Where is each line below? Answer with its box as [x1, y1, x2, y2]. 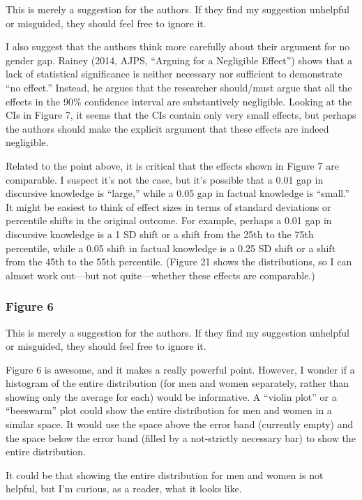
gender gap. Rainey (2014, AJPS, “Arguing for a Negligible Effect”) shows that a [6, 52, 352, 67]
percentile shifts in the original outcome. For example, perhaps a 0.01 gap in [6, 213, 332, 228]
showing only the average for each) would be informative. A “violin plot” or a [6, 389, 337, 404]
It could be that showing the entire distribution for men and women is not [6, 467, 324, 482]
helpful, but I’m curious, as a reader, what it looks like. [6, 481, 242, 496]
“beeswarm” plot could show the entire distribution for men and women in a [6, 403, 332, 418]
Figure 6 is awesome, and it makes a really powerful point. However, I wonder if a [6, 362, 355, 376]
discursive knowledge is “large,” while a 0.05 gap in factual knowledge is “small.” [6, 186, 349, 200]
